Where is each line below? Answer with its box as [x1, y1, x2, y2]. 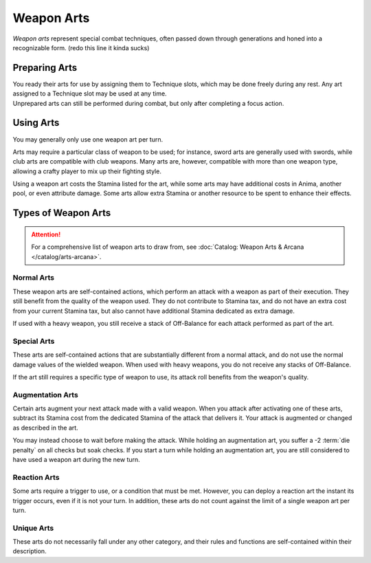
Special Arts [12, 336, 55, 346]
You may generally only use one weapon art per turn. [12, 135, 164, 144]
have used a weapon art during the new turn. [12, 456, 140, 463]
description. [12, 547, 47, 555]
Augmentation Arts [12, 390, 78, 399]
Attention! [31, 230, 61, 239]
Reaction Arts [12, 472, 60, 482]
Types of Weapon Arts [12, 207, 111, 219]
